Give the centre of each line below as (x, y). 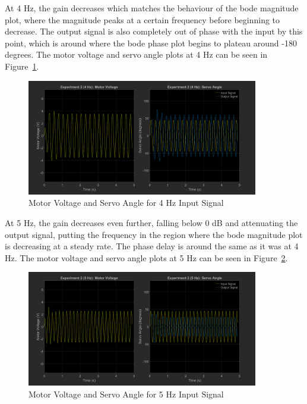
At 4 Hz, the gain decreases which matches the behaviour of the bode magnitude (152, 8)
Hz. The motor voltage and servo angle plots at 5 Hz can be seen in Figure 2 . (146, 257)
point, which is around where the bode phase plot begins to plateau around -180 (151, 43)
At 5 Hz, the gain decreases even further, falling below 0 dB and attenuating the (151, 222)
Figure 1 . (22, 66)
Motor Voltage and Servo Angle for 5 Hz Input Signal (126, 394)
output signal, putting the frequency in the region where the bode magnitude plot (154, 234)
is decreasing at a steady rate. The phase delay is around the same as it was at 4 (152, 246)
